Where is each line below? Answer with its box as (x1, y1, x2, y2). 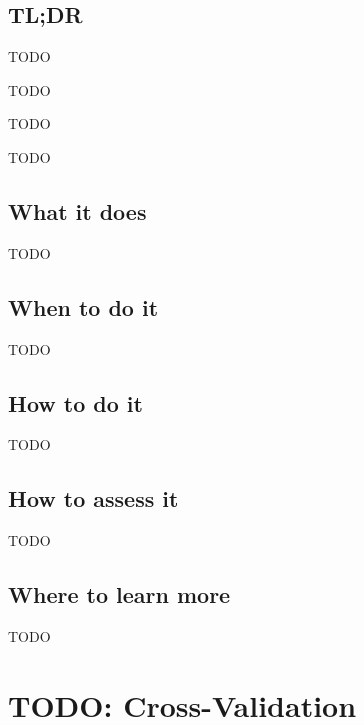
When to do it (8, 291, 159, 322)
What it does (8, 195, 147, 226)
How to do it (8, 387, 143, 418)
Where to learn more (8, 579, 231, 610)
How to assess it (8, 483, 179, 514)
